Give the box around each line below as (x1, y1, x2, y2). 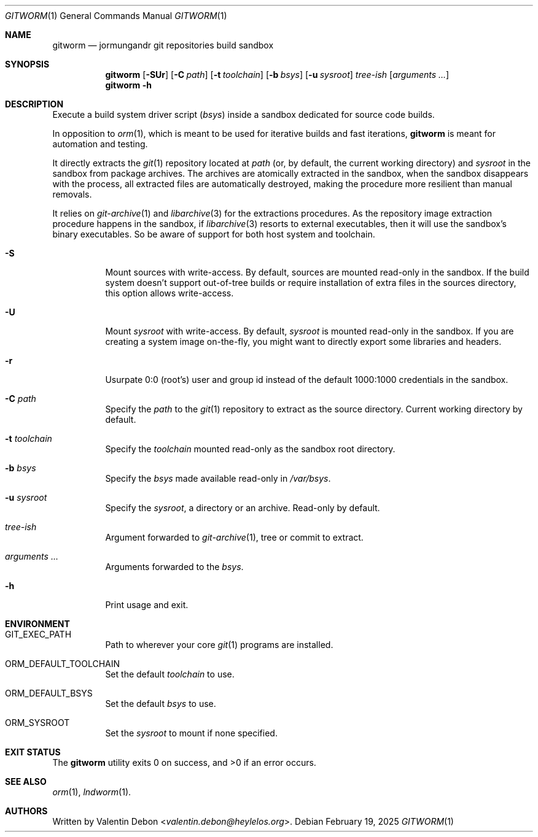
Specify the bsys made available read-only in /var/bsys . (105, 473, 331, 484)
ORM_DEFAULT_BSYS (5, 688, 93, 698)
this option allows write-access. (105, 288, 234, 298)
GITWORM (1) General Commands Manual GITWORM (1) (5, 10, 227, 21)
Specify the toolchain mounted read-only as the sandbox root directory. (105, 444, 396, 454)
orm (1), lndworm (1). (52, 787, 131, 797)
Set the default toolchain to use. (105, 669, 235, 679)
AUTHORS (5, 806, 48, 816)
